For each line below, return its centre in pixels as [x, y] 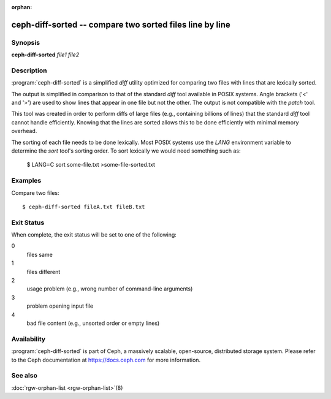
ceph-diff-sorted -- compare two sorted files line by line [121, 25]
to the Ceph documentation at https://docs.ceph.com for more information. [106, 360]
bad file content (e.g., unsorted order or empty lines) [93, 323]
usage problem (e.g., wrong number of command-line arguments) [110, 289]
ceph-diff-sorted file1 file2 [45, 55]
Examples [26, 181]
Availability [29, 339]
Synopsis [25, 42]
